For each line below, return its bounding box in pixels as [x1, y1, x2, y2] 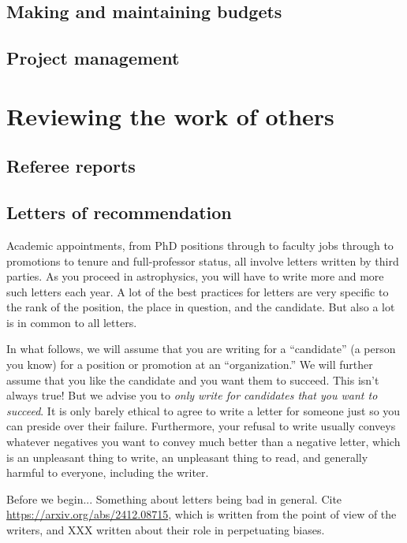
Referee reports [6, 154, 136, 178]
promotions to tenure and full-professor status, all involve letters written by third [6, 252, 399, 269]
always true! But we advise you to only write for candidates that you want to [6, 387, 378, 404]
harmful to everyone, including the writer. [6, 464, 209, 481]
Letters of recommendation [6, 200, 232, 225]
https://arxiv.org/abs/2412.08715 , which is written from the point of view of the [6, 506, 397, 523]
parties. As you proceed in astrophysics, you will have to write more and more [6, 268, 384, 285]
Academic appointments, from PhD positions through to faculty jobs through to [6, 236, 394, 253]
